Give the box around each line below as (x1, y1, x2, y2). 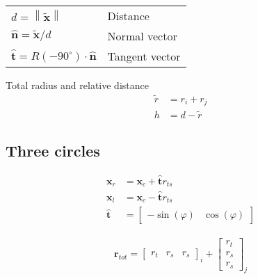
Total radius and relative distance (6, 78, 149, 92)
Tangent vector (107, 48, 181, 64)
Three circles (6, 139, 100, 161)
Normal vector (107, 28, 177, 44)
